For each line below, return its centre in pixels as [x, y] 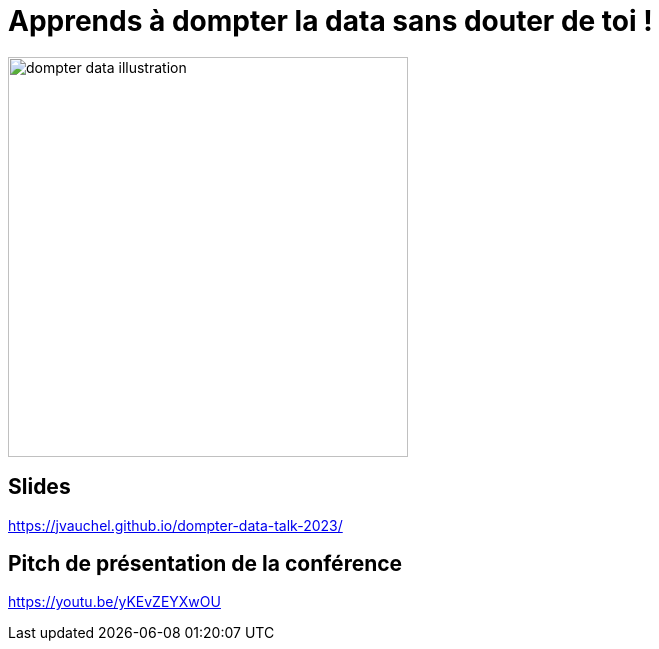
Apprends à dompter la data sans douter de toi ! [330, 21]
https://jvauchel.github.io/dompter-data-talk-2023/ [175, 525]
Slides [39, 487]
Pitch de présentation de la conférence [205, 564]
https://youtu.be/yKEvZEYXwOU [114, 602]
